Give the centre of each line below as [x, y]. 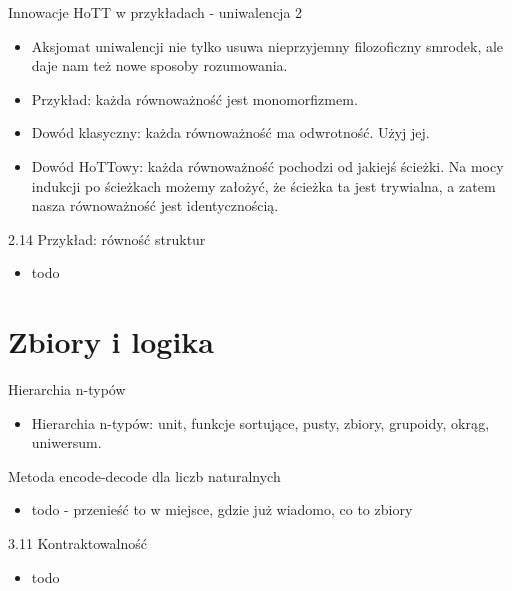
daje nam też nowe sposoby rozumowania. [159, 65]
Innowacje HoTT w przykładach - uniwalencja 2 [155, 12]
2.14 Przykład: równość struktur [107, 238]
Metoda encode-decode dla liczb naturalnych [144, 475]
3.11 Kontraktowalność [77, 543]
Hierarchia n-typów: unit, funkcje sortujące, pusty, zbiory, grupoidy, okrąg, [260, 422]
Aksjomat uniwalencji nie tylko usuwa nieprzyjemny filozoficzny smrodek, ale [267, 45]
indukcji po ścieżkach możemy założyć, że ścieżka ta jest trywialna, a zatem [263, 185]
